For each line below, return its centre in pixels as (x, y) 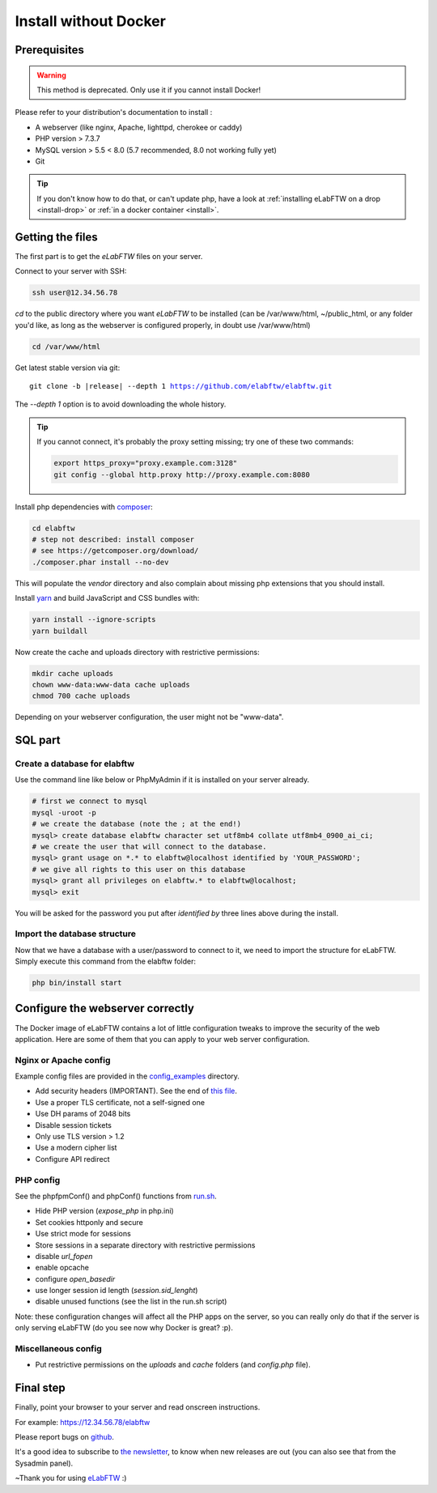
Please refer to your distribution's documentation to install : (114, 113)
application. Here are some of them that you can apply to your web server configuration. (162, 1039)
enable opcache (62, 1268)
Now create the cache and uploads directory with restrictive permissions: (138, 652)
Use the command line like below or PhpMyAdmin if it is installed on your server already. (162, 780)
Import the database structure (76, 934)
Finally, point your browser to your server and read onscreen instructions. (138, 1407)
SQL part (38, 740)
